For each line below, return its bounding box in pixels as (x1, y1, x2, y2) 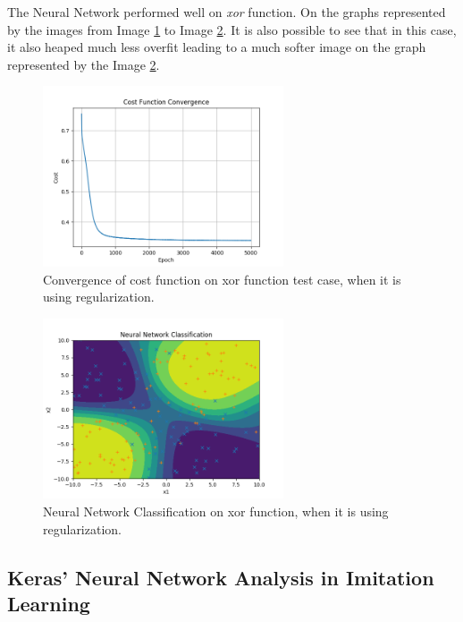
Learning (7, 589, 90, 617)
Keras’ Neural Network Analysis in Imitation (7, 563, 434, 591)
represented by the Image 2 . (7, 55, 160, 73)
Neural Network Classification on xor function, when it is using (43, 501, 389, 520)
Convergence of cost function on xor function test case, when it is (43, 269, 401, 288)
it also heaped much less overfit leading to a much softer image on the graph (7, 38, 426, 56)
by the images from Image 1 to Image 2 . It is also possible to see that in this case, (7, 20, 457, 38)
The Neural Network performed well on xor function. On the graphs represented (7, 3, 446, 21)
